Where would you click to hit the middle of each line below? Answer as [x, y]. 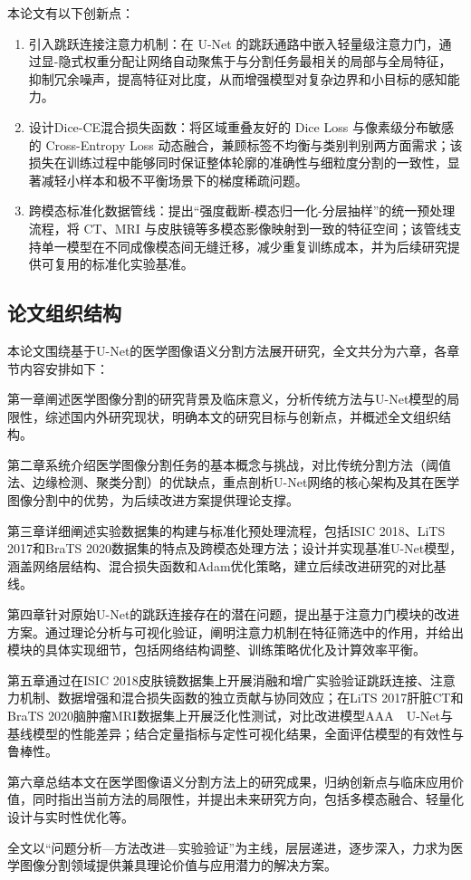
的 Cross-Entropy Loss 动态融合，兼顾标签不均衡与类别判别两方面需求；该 [245, 144]
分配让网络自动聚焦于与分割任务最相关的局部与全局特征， [280, 61]
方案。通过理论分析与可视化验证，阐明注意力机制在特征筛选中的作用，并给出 [235, 631]
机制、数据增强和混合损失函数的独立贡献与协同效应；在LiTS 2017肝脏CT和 [241, 698]
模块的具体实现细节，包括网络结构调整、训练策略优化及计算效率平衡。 [216, 650]
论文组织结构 [64, 313]
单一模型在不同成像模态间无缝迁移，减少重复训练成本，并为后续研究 [244, 246]
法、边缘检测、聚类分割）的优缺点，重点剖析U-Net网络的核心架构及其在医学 [234, 482]
